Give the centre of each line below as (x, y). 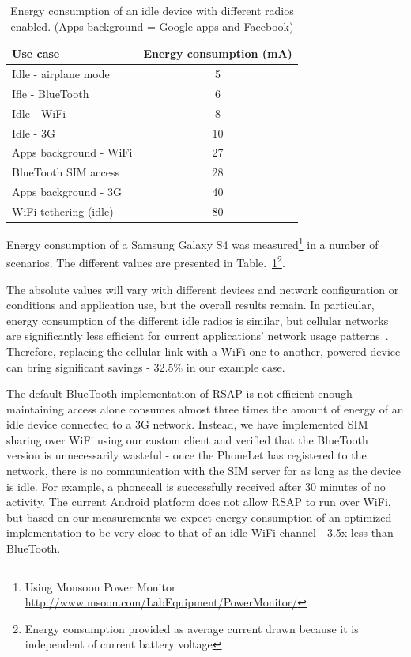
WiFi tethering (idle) (63, 211)
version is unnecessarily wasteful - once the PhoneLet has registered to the (187, 455)
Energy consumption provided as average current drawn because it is (192, 628)
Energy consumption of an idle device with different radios (152, 10)
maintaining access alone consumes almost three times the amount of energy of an (205, 408)
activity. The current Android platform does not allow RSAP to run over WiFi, (199, 502)
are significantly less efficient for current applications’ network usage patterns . (198, 336)
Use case (36, 53)
